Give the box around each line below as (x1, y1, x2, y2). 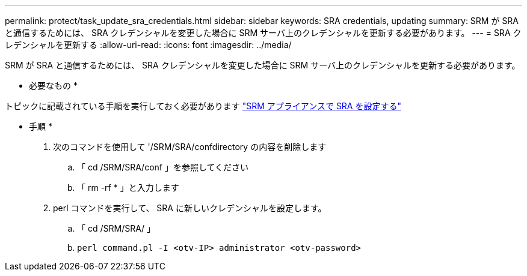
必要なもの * (29, 80, 78, 91)
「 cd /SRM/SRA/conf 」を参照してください (77, 162, 249, 172)
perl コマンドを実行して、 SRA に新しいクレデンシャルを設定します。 (53, 203, 327, 213)
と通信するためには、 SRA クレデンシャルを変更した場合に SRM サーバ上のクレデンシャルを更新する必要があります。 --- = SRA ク (5, 28, 522, 38)
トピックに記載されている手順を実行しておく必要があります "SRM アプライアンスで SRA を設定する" (5, 101, 401, 111)
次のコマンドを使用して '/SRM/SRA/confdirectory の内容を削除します (53, 142, 327, 152)
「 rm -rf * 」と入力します (77, 182, 179, 193)
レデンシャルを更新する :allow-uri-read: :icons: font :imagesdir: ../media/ (5, 40, 292, 50)
